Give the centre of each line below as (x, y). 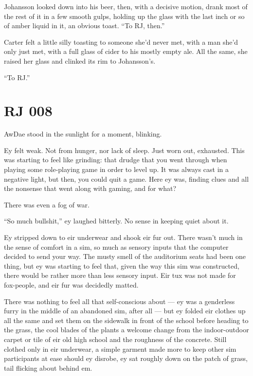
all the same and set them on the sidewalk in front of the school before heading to (126, 320)
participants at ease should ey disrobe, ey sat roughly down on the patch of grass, (126, 358)
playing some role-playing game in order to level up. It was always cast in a (116, 169)
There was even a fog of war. (47, 204)
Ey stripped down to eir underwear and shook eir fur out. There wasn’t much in (123, 237)
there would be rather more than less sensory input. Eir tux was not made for (120, 275)
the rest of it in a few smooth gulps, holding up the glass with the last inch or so (124, 16)
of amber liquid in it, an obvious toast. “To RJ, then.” (84, 26)
